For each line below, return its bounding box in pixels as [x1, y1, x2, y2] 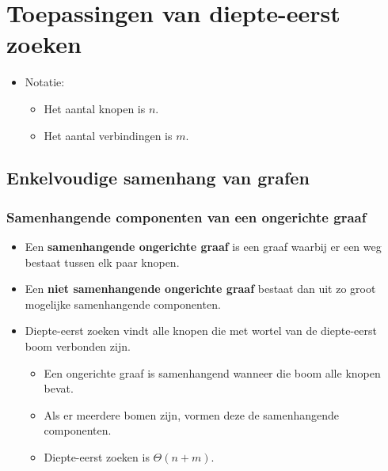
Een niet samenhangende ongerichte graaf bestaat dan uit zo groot [25, 280, 376, 297]
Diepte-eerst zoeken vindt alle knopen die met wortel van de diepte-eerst [25, 322, 377, 339]
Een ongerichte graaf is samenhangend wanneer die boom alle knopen [44, 364, 381, 381]
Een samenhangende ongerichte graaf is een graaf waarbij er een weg [25, 238, 382, 255]
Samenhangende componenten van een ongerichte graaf [6, 207, 367, 226]
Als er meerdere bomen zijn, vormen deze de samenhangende [44, 406, 340, 423]
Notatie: [25, 74, 65, 90]
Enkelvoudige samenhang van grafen [6, 165, 310, 190]
